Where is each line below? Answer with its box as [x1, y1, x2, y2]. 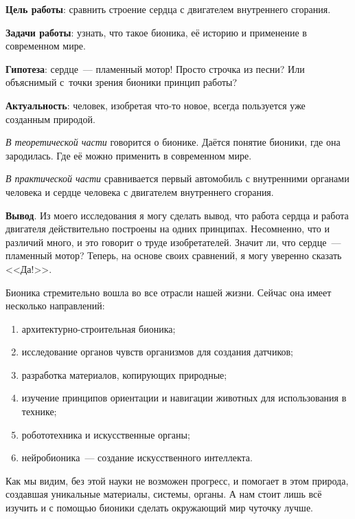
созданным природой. [5, 111, 95, 126]
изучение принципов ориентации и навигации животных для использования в [21, 390, 347, 405]
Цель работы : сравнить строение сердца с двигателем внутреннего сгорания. [5, 2, 331, 16]
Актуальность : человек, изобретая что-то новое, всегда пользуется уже [5, 98, 306, 112]
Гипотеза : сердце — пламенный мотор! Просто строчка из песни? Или [5, 61, 305, 76]
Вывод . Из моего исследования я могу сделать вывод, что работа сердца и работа [5, 208, 349, 222]
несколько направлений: [5, 298, 105, 313]
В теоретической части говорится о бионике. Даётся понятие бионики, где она [5, 135, 341, 149]
